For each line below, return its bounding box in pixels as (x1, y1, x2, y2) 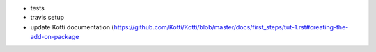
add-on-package (30, 33, 79, 41)
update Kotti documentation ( (30, 23, 114, 31)
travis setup (30, 14, 65, 22)
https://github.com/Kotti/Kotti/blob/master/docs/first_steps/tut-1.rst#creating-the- (113, 23, 349, 31)
